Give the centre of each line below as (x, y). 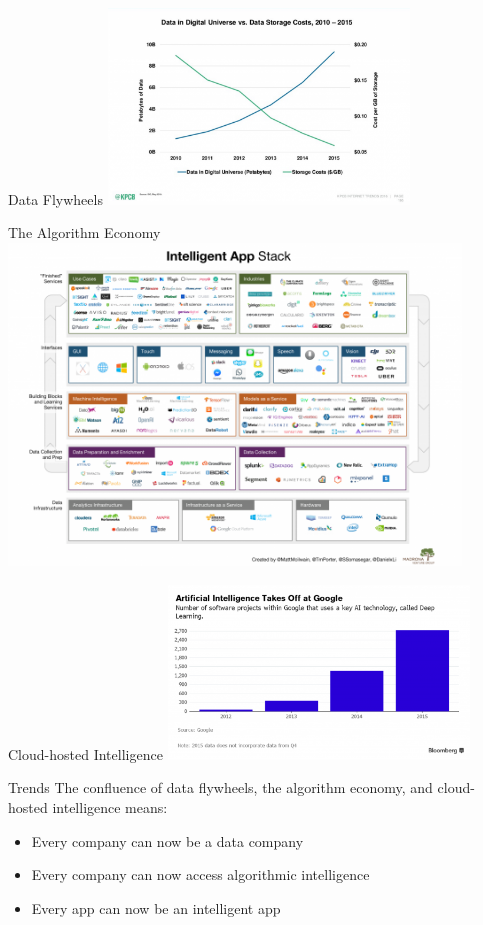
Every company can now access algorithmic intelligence (200, 874)
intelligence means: (110, 807)
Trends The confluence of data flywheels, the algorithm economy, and (220, 787)
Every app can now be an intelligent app (156, 907)
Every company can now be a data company (167, 840)
